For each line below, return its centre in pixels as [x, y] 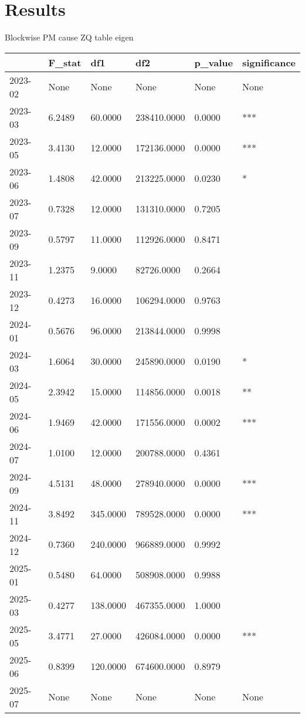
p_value [213, 62]
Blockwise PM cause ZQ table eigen [69, 37]
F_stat [65, 62]
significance [269, 62]
